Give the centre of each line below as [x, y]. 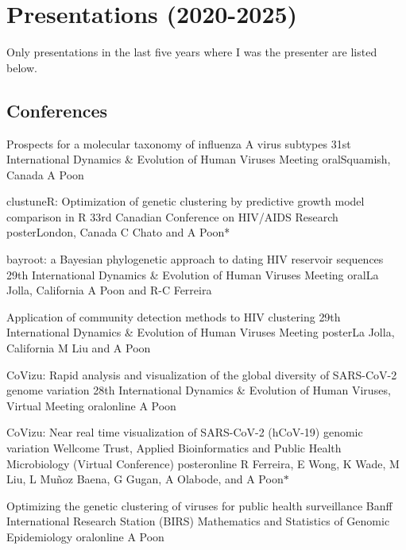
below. [22, 67]
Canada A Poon [45, 174]
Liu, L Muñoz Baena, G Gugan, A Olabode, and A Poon [145, 479]
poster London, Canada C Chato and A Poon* [118, 232]
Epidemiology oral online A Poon [85, 536]
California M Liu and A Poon [79, 348]
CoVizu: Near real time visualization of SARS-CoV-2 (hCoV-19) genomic [185, 432]
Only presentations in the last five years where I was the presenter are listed [192, 52]
